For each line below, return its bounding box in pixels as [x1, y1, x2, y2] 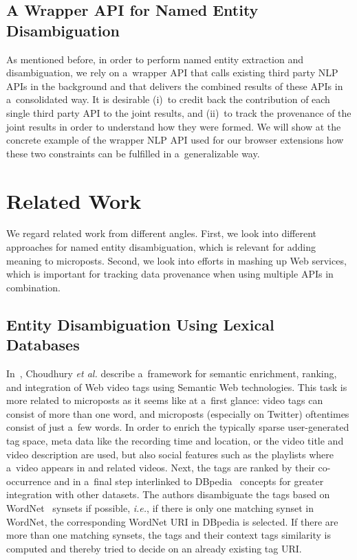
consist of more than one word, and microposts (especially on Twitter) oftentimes [6, 406, 349, 421]
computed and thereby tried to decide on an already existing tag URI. [6, 541, 302, 555]
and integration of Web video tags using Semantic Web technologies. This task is [6, 379, 347, 394]
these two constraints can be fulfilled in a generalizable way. [6, 146, 260, 160]
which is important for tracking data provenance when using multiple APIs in [6, 267, 334, 281]
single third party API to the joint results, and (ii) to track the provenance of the [6, 105, 351, 120]
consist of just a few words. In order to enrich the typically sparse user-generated [6, 420, 349, 434]
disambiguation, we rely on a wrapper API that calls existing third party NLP [6, 65, 338, 80]
